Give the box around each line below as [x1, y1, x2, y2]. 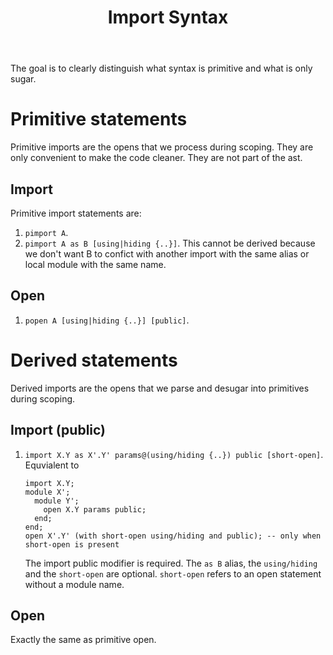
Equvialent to [24, 459, 80, 471]
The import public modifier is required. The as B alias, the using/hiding [24, 557, 318, 569]
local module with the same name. [24, 258, 167, 270]
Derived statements [10, 349, 178, 371]
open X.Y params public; [43, 504, 147, 515]
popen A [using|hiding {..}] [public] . [24, 314, 190, 326]
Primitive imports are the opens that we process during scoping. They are [10, 141, 314, 153]
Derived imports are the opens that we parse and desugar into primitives [10, 382, 310, 394]
